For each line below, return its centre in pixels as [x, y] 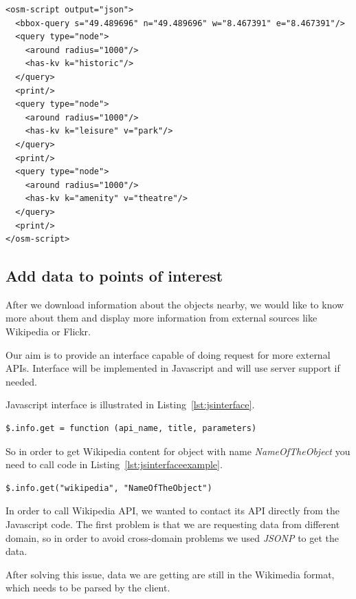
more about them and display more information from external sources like [162, 318]
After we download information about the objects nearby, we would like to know [175, 304]
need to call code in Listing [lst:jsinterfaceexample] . [114, 464]
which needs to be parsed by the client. [88, 588]
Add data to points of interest [114, 276]
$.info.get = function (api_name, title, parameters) [131, 429]
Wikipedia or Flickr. [48, 332]
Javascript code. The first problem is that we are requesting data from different [173, 524]
